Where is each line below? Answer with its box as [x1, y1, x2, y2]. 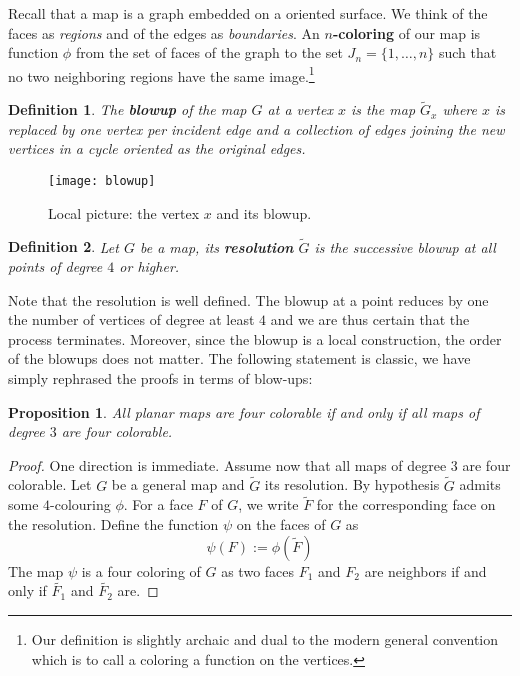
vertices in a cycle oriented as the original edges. [8, 138, 306, 159]
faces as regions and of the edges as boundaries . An [8, 22, 320, 43]
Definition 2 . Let [8, 236, 119, 257]
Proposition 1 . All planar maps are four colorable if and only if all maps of [8, 401, 480, 422]
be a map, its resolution [139, 236, 294, 257]
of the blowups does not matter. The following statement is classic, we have [8, 348, 471, 369]
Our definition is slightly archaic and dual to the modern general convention [31, 629, 499, 650]
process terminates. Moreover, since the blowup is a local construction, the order [8, 328, 502, 349]
